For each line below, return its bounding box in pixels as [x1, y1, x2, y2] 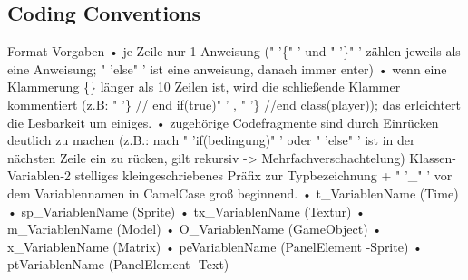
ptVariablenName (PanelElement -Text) [7, 255, 229, 274]
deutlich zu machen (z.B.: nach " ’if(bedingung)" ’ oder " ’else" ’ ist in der [7, 130, 415, 150]
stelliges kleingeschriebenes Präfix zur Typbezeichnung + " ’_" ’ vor [74, 166, 453, 185]
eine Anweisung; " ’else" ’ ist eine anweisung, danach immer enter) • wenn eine [7, 59, 447, 78]
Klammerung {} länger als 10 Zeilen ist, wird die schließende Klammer [7, 77, 401, 96]
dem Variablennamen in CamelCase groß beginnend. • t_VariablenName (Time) [7, 183, 459, 202]
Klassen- [409, 148, 456, 167]
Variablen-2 [7, 166, 72, 185]
